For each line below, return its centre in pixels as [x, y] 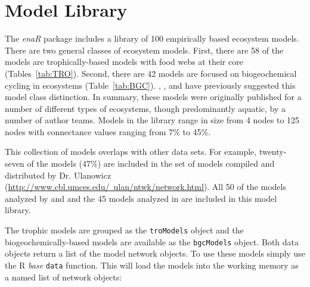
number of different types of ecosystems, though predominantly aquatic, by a [145, 108]
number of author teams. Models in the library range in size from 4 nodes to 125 [152, 120]
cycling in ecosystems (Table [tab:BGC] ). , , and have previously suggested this [150, 85]
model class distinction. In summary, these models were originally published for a [153, 97]
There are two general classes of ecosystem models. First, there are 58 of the [144, 50]
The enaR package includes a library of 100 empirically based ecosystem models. [152, 38]
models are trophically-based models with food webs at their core [124, 62]
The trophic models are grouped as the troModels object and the [124, 230]
